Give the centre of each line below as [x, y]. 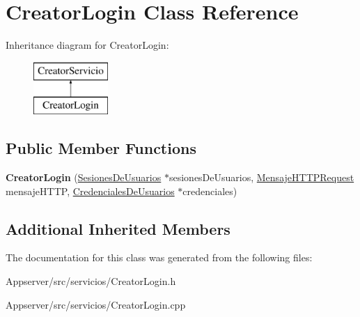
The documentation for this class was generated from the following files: [159, 257]
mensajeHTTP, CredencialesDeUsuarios [90, 191]
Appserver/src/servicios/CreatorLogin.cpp [96, 304]
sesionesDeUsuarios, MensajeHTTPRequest [261, 177]
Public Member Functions [101, 148]
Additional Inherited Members [118, 228]
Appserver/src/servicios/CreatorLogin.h [91, 281]
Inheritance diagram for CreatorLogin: [87, 45]
